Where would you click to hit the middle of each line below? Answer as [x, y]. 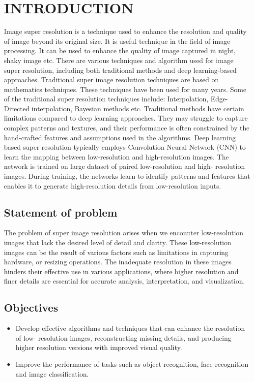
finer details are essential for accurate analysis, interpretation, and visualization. [125, 281]
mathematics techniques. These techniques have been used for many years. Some [125, 89]
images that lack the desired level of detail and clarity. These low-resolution [118, 242]
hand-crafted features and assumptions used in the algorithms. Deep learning [120, 137]
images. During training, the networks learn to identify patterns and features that [127, 176]
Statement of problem [61, 212]
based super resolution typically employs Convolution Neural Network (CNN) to [125, 147]
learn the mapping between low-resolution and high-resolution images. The [116, 156]
